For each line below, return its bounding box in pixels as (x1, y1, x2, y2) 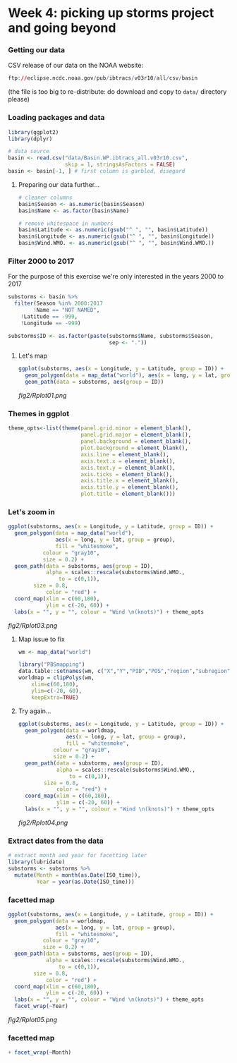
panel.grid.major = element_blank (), (80, 432, 192, 439)
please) (8, 95, 30, 104)
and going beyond (8, 20, 116, 36)
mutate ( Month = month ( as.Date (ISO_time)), (14, 871, 141, 879)
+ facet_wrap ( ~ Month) (8, 1049, 72, 1056)
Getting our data (8, 45, 66, 55)
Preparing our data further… (18, 180, 100, 188)
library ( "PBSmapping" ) (18, 661, 85, 668)
